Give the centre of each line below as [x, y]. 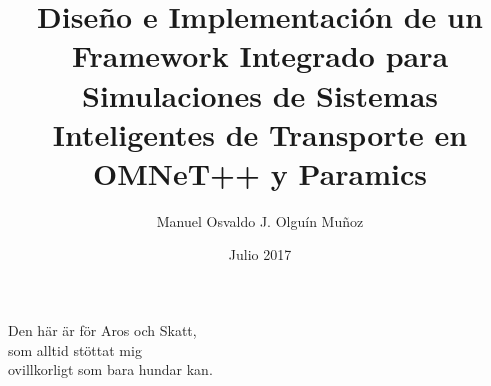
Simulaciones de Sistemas [260, 94]
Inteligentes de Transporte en [260, 133]
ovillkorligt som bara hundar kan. [110, 369]
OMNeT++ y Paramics [260, 172]
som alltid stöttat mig [75, 349]
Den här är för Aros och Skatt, [102, 330]
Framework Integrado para [260, 55]
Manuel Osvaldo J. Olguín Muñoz [260, 220]
